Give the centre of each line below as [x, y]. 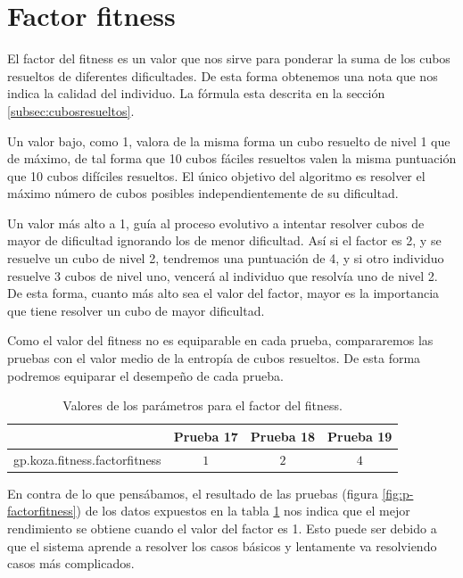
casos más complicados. [71, 563]
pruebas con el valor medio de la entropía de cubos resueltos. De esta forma [214, 358]
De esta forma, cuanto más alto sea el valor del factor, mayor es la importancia [223, 293]
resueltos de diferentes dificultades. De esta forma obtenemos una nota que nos [223, 75]
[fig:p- [398, 493]
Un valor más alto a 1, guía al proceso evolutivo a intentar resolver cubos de [216, 223]
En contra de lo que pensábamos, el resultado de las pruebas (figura [193, 493]
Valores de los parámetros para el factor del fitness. [203, 405]
